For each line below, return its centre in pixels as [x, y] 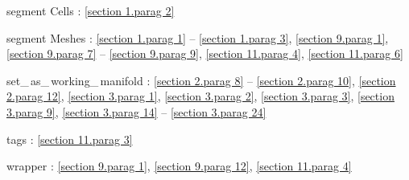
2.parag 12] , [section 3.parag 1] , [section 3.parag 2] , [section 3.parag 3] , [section [200, 96]
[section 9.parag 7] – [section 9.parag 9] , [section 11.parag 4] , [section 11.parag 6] [205, 53]
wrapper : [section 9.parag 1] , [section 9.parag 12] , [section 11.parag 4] [179, 166]
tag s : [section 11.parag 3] [70, 139]
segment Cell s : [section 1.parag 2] [91, 10]
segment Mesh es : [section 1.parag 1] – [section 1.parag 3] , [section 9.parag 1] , [198, 37]
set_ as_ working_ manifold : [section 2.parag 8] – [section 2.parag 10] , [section [201, 80]
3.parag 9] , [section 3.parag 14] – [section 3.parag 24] [136, 111]
